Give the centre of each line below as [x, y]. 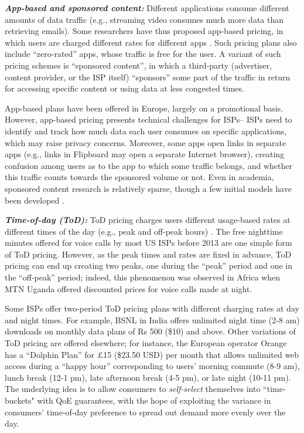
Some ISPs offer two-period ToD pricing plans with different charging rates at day [152, 308]
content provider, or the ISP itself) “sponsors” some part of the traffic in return [148, 77]
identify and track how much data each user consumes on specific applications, [146, 131]
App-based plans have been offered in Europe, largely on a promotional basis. [144, 108]
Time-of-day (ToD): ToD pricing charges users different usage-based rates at [148, 220]
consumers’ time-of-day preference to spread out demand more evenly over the [145, 412]
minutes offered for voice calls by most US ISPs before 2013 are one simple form [148, 243]
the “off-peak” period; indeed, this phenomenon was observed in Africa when [143, 277]
